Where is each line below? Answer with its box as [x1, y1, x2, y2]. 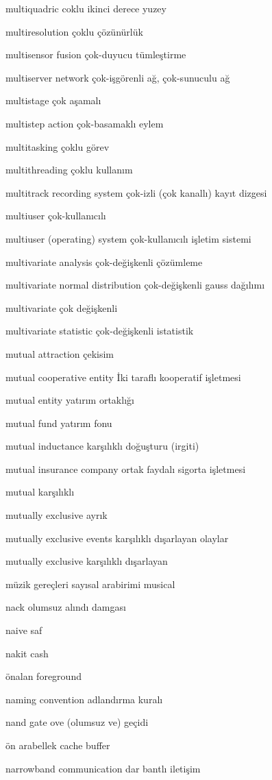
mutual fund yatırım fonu [5, 415, 112, 430]
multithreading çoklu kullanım [5, 162, 133, 177]
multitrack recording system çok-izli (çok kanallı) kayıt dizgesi [5, 185, 267, 199]
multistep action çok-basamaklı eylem [5, 116, 164, 130]
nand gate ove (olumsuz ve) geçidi [5, 715, 149, 729]
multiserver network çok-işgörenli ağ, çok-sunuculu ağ [5, 70, 230, 84]
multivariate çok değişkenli [5, 300, 118, 315]
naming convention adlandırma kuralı [5, 692, 163, 706]
